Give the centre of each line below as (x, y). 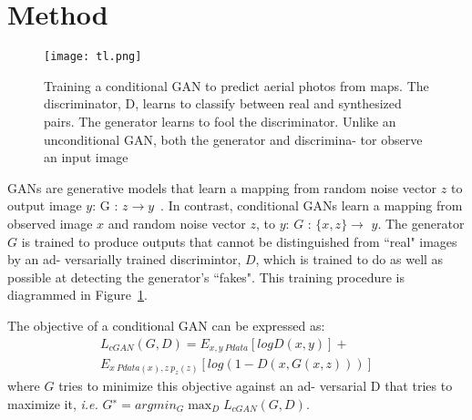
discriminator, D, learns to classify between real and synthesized (223, 103)
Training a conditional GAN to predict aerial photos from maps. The (236, 85)
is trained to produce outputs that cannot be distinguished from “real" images (239, 241)
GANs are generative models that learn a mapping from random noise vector (222, 187)
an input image (86, 157)
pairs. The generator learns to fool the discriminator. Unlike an (220, 121)
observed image (50, 223)
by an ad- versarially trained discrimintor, (124, 259)
